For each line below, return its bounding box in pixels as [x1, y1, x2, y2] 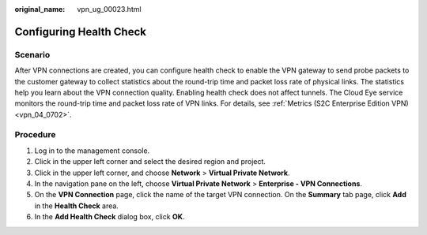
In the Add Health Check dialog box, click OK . [34, 212, 185, 222]
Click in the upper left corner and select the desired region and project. [34, 157, 266, 166]
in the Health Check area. [34, 201, 119, 211]
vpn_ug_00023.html [77, 5, 142, 13]
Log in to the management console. [34, 146, 150, 155]
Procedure [14, 129, 56, 140]
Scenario [14, 49, 51, 60]
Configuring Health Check [14, 24, 146, 39]
